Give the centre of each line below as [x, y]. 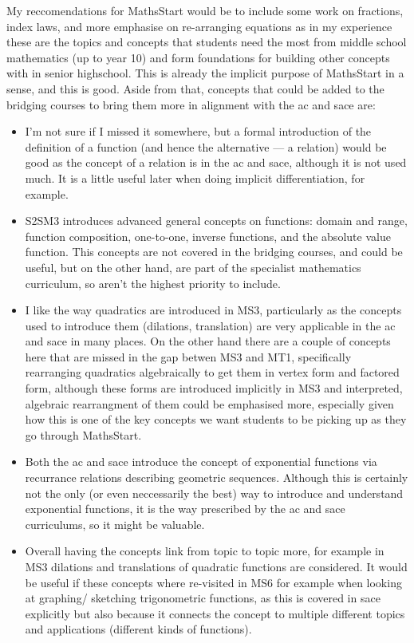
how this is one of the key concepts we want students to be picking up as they [216, 419]
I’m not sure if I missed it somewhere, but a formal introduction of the [198, 131]
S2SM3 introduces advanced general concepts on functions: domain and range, [216, 221]
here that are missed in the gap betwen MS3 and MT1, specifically [188, 356]
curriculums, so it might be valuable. [115, 524]
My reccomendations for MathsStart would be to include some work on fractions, [205, 10]
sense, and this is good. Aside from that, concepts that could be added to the [195, 88]
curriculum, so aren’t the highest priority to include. [153, 283]
